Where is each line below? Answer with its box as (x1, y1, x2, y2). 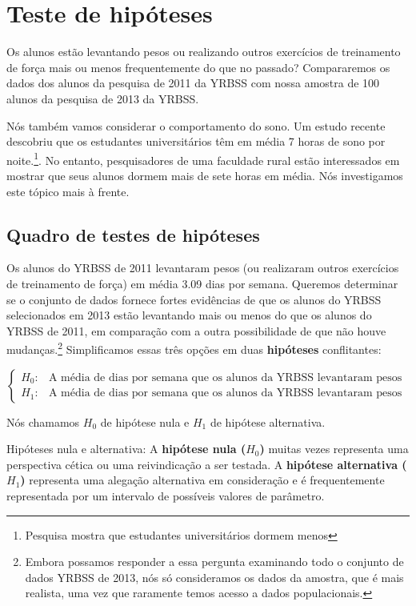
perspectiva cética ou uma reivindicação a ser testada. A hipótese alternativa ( (6, 456, 407, 472)
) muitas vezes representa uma (259, 440, 409, 457)
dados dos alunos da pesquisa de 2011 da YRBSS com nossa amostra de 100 (6, 74, 380, 91)
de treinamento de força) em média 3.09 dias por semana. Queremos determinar (6, 275, 398, 291)
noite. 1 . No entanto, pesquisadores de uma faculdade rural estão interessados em (6, 149, 400, 168)
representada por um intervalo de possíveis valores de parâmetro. (6, 487, 325, 504)
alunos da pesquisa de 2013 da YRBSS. (6, 90, 199, 106)
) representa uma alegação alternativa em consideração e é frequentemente (20, 472, 385, 488)
